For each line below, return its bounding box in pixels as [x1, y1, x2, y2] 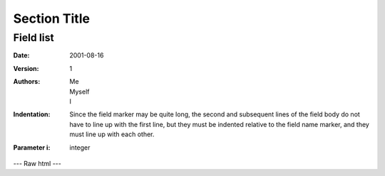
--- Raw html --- [13, 159, 62, 167]
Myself [69, 87, 90, 96]
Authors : [13, 77, 41, 86]
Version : [13, 64, 39, 72]
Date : [13, 51, 30, 60]
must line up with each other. [69, 130, 155, 138]
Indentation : [13, 110, 51, 119]
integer [69, 143, 91, 152]
